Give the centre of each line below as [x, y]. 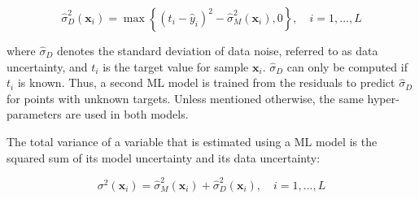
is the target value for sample [176, 66]
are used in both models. [127, 114]
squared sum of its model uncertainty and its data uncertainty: [164, 157]
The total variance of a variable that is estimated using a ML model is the [192, 141]
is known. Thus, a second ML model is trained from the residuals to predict [206, 82]
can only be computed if [347, 66]
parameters [34, 114]
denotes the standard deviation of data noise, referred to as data [218, 50]
